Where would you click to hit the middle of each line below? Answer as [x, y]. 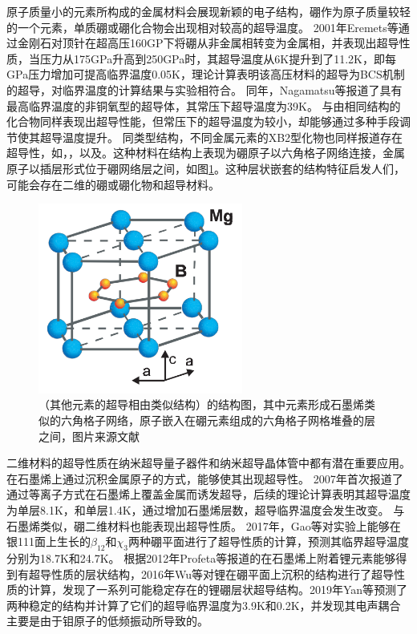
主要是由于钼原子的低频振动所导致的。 [107, 621]
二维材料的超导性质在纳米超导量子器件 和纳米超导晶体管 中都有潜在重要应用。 [208, 463]
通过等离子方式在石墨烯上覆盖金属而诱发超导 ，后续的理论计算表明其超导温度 [208, 494]
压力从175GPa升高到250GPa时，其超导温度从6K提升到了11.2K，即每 [218, 58]
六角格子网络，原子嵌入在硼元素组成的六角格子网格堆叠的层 [218, 420]
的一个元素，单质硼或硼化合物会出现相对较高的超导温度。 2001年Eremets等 [202, 27]
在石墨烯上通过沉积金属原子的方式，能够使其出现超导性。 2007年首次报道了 [205, 478]
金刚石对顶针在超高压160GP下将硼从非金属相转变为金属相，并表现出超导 [208, 43]
